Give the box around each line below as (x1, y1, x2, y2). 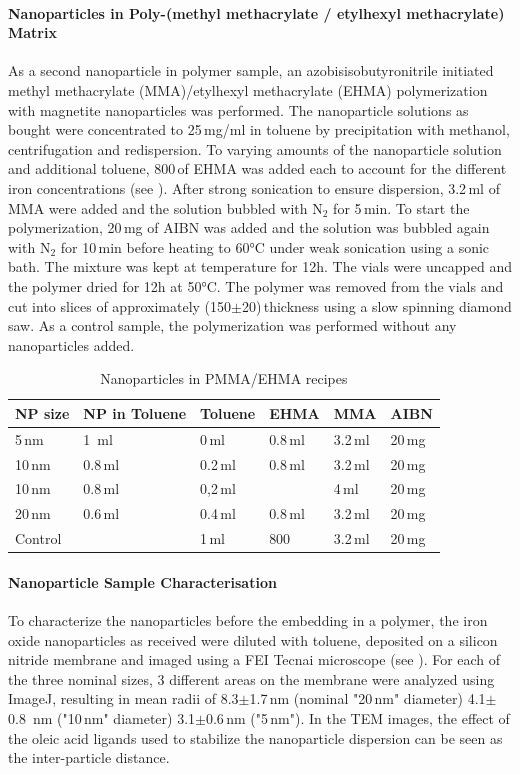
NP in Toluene (83, 402, 187, 423)
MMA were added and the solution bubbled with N (8, 197, 323, 218)
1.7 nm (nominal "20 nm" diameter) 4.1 (249, 688, 486, 709)
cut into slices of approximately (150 (8, 295, 232, 316)
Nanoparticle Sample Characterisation (8, 571, 277, 592)
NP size (15, 402, 70, 423)
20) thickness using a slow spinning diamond (241, 295, 512, 316)
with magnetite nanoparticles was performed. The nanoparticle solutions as (8, 99, 469, 120)
